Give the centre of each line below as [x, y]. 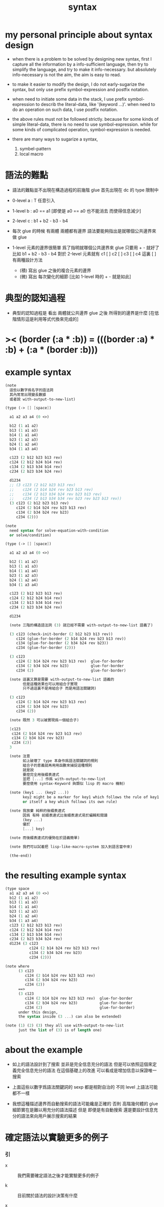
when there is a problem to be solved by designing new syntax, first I [82, 59]
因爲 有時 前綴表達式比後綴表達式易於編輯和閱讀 [65, 815]
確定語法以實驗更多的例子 [57, 1138]
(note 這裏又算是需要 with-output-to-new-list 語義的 [62, 679]
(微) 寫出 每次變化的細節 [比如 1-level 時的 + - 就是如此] [75, 276]
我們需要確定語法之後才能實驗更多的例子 [58, 1175]
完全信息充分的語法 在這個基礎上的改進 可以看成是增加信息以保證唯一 [87, 1070]
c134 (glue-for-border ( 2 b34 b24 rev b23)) [62, 643]
